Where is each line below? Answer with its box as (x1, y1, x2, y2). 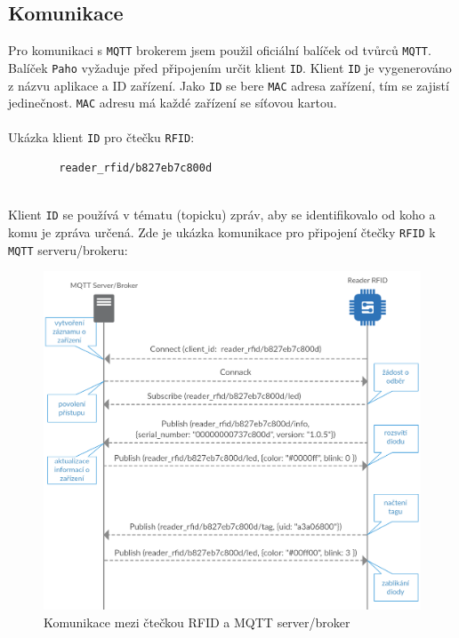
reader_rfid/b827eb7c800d (59, 162, 213, 175)
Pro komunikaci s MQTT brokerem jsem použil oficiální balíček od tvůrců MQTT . (8, 41, 431, 60)
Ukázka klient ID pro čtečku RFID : (8, 128, 195, 147)
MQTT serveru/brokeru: (8, 240, 128, 259)
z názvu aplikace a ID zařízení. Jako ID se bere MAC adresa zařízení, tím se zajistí (8, 76, 449, 94)
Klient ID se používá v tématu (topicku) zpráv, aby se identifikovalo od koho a (8, 205, 436, 224)
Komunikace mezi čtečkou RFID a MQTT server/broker (44, 612, 350, 631)
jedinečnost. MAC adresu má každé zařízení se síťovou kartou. (8, 93, 337, 112)
